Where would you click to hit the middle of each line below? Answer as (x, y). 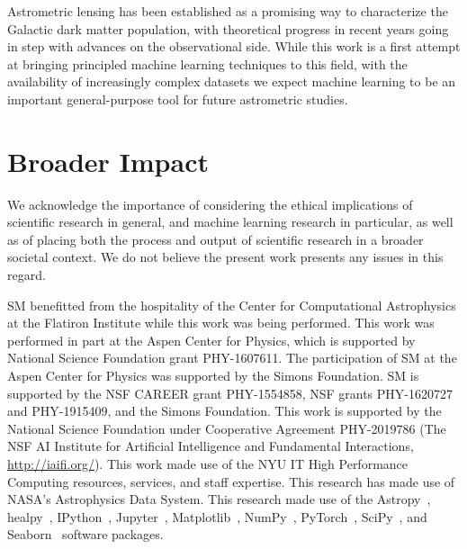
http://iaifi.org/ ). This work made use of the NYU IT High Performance (208, 463)
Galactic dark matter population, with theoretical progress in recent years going (228, 28)
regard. (27, 275)
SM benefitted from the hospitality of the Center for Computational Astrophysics (232, 305)
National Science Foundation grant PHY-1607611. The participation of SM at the (232, 358)
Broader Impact (108, 161)
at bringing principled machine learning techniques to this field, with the (207, 63)
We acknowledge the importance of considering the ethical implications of (210, 204)
